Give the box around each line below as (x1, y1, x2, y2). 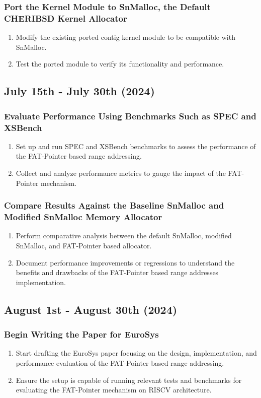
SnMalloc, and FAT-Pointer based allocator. (16, 240, 152, 250)
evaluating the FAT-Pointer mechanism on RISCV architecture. (16, 384, 212, 395)
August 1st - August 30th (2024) (4, 301, 178, 317)
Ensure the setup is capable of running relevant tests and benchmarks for (16, 374, 242, 385)
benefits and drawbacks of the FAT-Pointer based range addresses (16, 267, 219, 278)
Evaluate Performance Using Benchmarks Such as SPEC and (4, 109, 256, 122)
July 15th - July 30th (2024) (4, 83, 155, 99)
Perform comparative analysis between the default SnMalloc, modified (16, 230, 232, 241)
